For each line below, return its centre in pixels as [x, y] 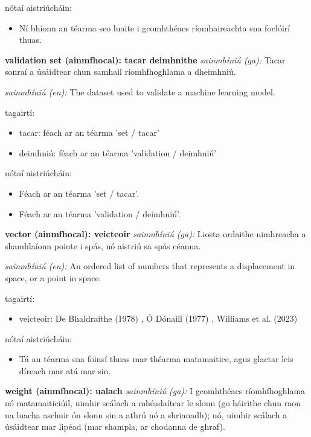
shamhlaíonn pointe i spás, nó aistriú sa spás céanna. [103, 245]
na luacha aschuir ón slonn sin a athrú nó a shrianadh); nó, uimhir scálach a [146, 414]
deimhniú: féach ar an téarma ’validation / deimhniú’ [118, 152]
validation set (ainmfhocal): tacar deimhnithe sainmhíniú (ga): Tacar [145, 59]
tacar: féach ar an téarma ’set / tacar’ [89, 132]
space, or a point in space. [53, 277]
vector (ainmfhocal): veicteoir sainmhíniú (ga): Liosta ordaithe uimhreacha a [155, 234]
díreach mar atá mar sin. [65, 370]
